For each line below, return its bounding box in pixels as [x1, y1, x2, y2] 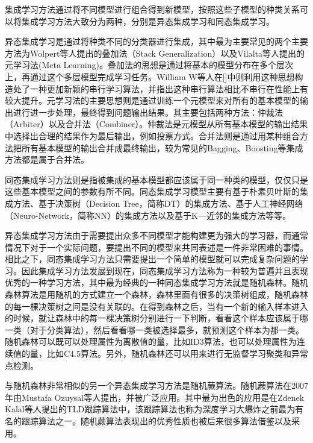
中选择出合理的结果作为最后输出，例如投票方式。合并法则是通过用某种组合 [5, 129, 300, 142]
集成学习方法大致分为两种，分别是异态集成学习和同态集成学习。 [21, 14, 274, 27]
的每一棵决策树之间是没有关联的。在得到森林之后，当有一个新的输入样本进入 [5, 300, 308, 312]
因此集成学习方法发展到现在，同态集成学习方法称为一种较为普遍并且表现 [21, 264, 308, 277]
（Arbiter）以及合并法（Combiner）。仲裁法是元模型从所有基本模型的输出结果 [5, 118, 308, 130]
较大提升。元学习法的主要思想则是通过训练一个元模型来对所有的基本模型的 [5, 94, 300, 107]
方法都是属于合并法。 [5, 153, 89, 166]
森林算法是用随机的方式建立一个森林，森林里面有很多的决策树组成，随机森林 [5, 288, 308, 301]
